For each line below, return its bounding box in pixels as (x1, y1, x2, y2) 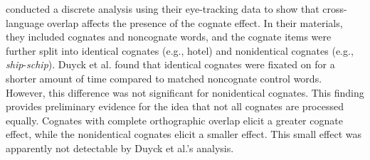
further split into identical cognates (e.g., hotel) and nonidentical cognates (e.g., (6, 43, 354, 58)
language (6, 15, 44, 30)
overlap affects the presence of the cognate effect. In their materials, (47, 15, 343, 30)
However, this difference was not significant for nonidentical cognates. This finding (6, 85, 364, 100)
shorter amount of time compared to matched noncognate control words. (6, 70, 322, 85)
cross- (322, 1, 347, 16)
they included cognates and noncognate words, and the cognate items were (6, 29, 332, 44)
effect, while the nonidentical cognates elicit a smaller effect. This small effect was (6, 127, 362, 142)
